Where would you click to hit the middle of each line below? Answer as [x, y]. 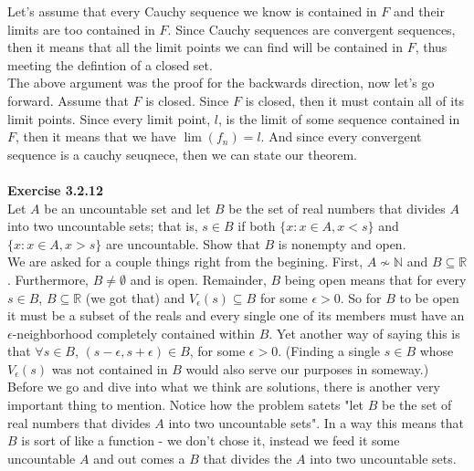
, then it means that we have [96, 136]
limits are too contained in [81, 29]
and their [419, 11]
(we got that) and [135, 297]
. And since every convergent [341, 136]
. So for [361, 297]
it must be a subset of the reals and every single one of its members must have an [236, 315]
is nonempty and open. [342, 243]
